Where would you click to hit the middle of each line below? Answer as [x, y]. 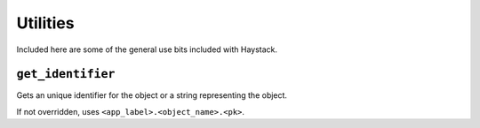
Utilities [45, 23]
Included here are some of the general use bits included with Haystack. [147, 49]
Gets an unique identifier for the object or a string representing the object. [152, 95]
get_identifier [66, 74]
